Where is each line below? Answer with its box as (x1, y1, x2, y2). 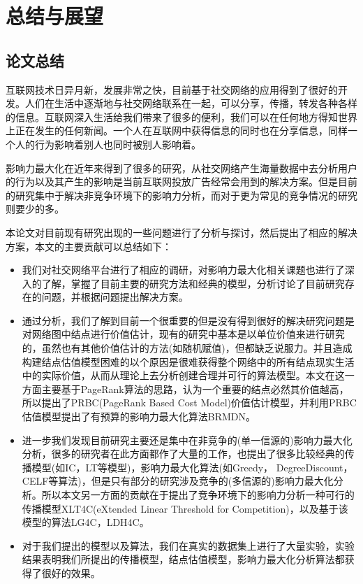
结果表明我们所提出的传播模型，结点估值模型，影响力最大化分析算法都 (22, 552, 345, 567)
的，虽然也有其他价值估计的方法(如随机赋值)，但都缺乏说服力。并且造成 (22, 341, 353, 355)
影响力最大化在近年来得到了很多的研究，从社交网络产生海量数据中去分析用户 (6, 160, 357, 175)
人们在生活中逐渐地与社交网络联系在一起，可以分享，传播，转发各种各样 (24, 96, 357, 111)
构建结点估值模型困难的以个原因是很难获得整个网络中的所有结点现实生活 (22, 354, 355, 369)
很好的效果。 (41, 565, 101, 580)
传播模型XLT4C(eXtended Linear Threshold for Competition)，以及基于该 (22, 501, 348, 515)
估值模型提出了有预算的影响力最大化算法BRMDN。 (22, 409, 256, 424)
